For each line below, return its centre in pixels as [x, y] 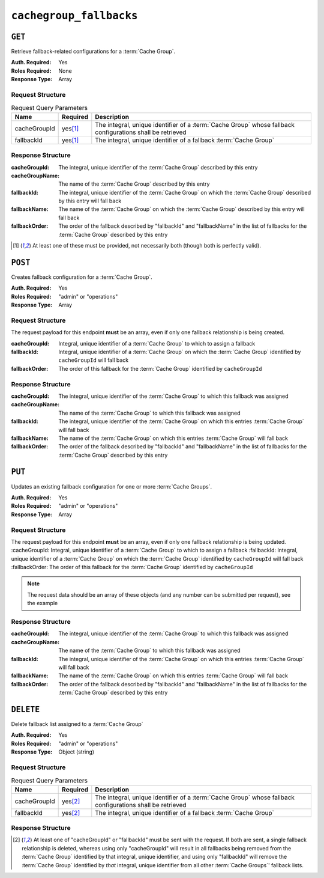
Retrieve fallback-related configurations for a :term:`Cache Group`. [93, 52]
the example [43, 603]
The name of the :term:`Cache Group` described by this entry [134, 184]
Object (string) [76, 752]
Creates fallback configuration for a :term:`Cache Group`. [82, 277]
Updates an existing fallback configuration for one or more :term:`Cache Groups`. [112, 486]
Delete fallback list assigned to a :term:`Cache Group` [77, 724]
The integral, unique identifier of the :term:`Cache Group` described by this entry [158, 167]
